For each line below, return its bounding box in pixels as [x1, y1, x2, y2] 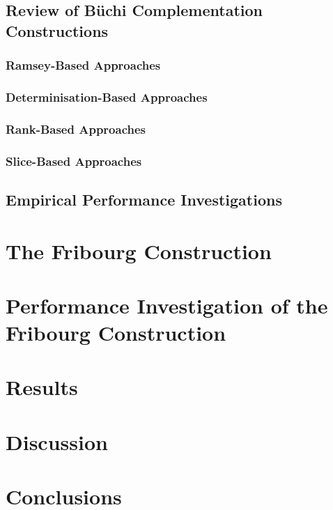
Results [6, 373, 78, 401]
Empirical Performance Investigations [6, 188, 282, 210]
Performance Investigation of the [6, 291, 328, 319]
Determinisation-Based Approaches [6, 88, 208, 105]
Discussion [6, 427, 108, 456]
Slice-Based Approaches [6, 152, 142, 169]
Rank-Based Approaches [6, 120, 146, 137]
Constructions [6, 20, 109, 41]
